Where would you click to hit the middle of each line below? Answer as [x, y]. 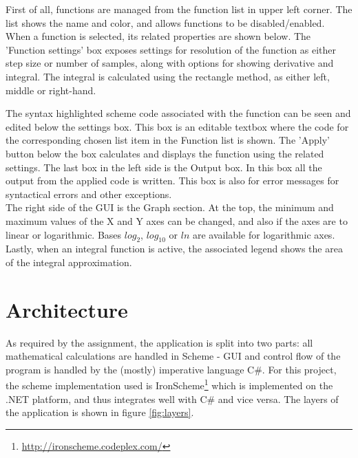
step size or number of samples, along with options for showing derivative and [170, 63]
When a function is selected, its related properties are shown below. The [158, 36]
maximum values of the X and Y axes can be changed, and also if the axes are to [177, 220]
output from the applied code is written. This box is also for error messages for [172, 181]
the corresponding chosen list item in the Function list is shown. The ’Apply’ [168, 140]
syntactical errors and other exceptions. [89, 194]
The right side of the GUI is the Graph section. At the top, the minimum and [170, 207]
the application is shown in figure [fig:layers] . [100, 412]
